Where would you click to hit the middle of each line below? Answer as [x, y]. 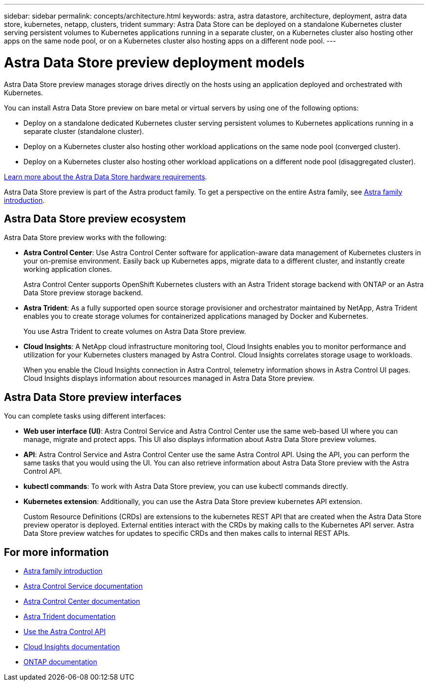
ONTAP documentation [60, 662]
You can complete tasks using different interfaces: [85, 416]
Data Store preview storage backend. [83, 293]
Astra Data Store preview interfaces [93, 397]
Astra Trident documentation [70, 617]
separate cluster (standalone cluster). [84, 131]
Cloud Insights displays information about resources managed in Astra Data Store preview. [169, 378]
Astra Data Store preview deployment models [154, 62]
